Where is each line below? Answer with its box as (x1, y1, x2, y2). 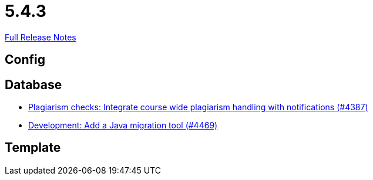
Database (5, 77, 62, 92)
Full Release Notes (5, 32, 76, 42)
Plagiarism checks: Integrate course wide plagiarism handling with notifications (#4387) (28, 102, 368, 113)
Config (5, 52, 45, 67)
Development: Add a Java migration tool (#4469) (28, 120, 218, 131)
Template (5, 140, 61, 155)
